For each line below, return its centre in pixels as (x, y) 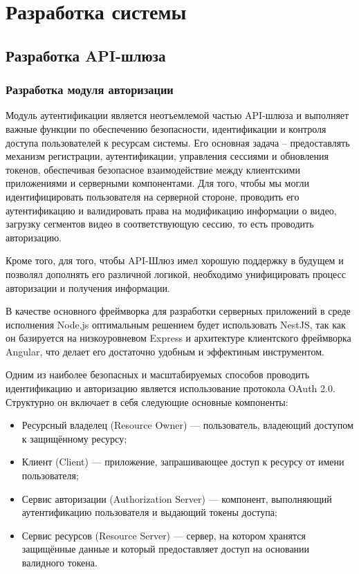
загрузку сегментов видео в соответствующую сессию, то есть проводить (160, 224)
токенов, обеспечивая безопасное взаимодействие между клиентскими (153, 169)
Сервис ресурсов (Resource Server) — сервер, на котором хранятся (164, 535)
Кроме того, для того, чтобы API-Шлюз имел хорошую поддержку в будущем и (175, 260)
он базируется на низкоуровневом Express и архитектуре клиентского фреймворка (178, 338)
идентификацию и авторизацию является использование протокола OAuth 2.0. (171, 388)
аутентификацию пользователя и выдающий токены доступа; (149, 512)
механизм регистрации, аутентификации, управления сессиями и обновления (167, 156)
